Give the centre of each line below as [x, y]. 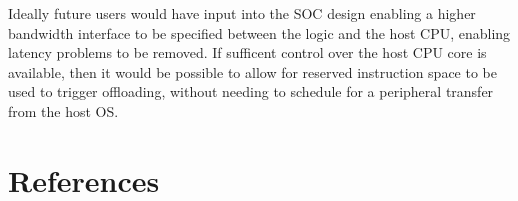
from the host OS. [63, 110]
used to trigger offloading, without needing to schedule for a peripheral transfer [251, 91]
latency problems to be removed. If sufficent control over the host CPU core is [247, 52]
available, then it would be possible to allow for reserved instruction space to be [252, 71]
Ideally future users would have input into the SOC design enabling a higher [242, 13]
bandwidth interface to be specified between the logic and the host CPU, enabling [259, 32]
